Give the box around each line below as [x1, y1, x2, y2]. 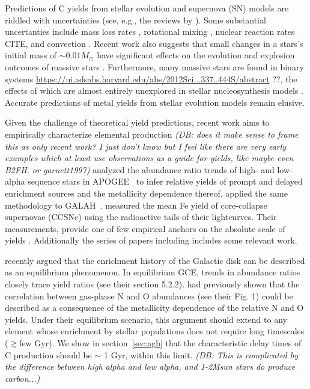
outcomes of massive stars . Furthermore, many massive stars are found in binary [5, 60, 304, 73]
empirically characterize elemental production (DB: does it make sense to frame [5, 127, 299, 140]
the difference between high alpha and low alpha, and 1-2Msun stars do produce [5, 360, 295, 373]
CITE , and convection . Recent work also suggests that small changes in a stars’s [5, 37, 303, 49]
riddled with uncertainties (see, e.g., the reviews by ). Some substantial [5, 13, 266, 26]
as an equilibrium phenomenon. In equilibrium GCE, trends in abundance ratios [5, 266, 300, 278]
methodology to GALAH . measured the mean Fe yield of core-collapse [5, 198, 267, 211]
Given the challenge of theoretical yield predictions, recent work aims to [5, 116, 270, 129]
